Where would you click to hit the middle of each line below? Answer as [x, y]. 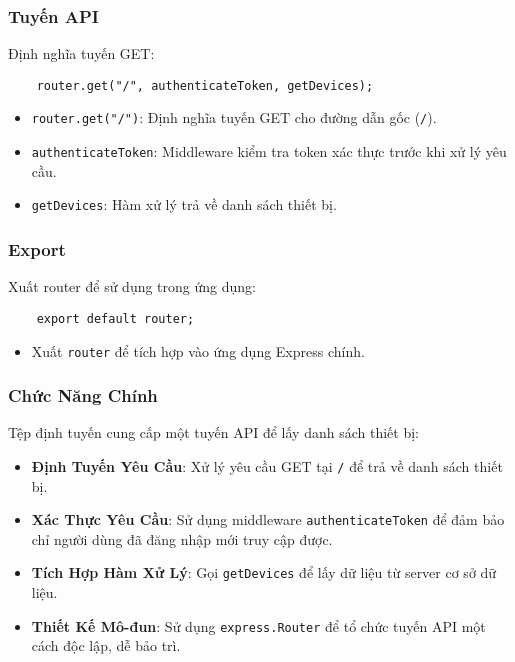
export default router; [115, 318]
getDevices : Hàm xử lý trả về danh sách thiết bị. [184, 204]
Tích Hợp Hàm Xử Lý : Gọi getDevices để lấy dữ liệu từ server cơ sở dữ [264, 572]
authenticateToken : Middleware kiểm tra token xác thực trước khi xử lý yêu [269, 151]
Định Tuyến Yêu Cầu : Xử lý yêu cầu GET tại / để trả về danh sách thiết [267, 465]
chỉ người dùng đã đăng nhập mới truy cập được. [182, 538]
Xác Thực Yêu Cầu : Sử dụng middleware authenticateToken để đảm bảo [268, 519]
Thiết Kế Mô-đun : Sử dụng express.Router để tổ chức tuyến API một [258, 625]
